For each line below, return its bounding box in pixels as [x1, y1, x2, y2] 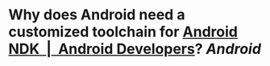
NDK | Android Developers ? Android [8, 40, 262, 58]
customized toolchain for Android [8, 23, 238, 41]
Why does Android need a [8, 6, 185, 24]
